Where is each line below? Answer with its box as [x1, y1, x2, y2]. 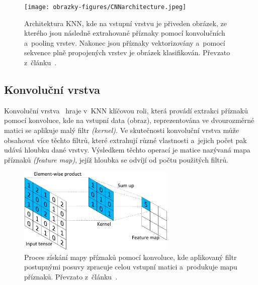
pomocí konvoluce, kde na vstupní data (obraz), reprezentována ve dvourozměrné [4, 115, 254, 125]
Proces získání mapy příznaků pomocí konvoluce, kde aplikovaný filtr [24, 251, 237, 262]
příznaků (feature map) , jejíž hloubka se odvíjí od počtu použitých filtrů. [4, 154, 228, 165]
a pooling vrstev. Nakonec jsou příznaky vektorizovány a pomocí [24, 37, 225, 48]
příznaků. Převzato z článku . [24, 271, 118, 281]
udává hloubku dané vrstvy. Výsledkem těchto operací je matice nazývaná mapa [4, 145, 250, 155]
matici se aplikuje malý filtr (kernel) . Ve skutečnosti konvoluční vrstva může [4, 125, 239, 135]
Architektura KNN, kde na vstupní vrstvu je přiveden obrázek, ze [24, 18, 227, 28]
